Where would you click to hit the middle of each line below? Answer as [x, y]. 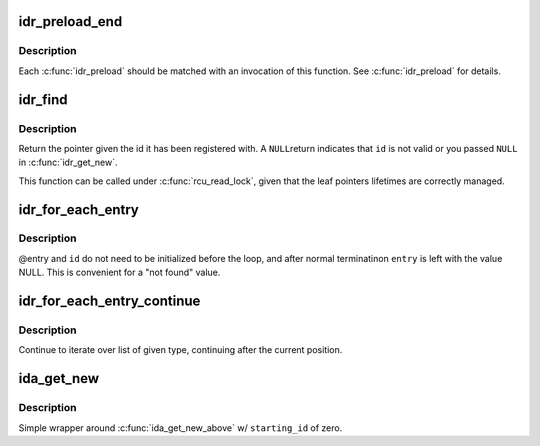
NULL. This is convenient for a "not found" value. [119, 272]
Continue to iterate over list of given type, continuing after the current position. [180, 350]
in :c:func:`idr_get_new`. [68, 162]
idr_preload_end [70, 21]
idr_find [43, 99]
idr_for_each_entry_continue [109, 301]
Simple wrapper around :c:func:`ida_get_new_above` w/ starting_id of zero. [180, 427]
